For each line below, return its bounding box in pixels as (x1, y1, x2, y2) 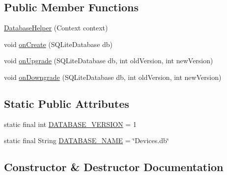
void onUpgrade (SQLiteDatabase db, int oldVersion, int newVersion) (4, 55, 213, 66)
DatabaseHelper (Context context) (4, 23, 108, 33)
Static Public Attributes (4, 96, 129, 111)
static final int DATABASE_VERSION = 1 (4, 119, 137, 129)
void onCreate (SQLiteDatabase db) (4, 39, 113, 49)
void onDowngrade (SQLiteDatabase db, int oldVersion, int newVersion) (4, 72, 222, 82)
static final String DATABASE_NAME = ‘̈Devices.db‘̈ (4, 135, 169, 146)
